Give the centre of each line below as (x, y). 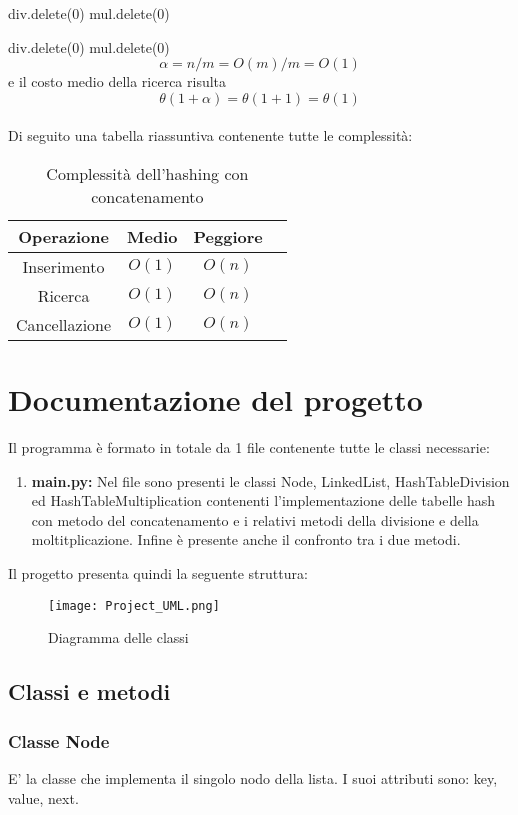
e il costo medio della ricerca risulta (117, 81)
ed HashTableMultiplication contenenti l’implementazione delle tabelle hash (263, 500)
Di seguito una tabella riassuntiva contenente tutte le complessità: (210, 135)
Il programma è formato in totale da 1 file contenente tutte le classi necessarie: (249, 447)
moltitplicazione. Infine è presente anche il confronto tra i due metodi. (246, 539)
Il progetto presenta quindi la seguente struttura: (158, 573)
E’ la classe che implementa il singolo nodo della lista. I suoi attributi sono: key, (253, 777)
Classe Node (59, 740)
